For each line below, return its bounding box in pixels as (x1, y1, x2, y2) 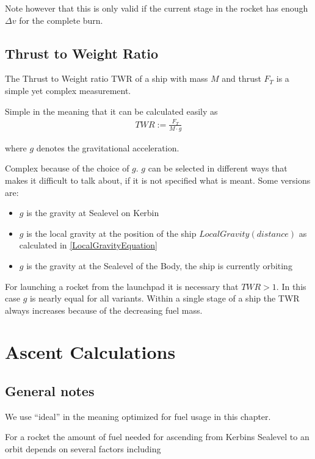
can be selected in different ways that (148, 162, 288, 175)
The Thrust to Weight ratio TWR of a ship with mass (5, 72, 208, 85)
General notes (5, 381, 95, 400)
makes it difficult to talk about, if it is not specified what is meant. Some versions (5, 173, 311, 186)
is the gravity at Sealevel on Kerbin (26, 206, 159, 219)
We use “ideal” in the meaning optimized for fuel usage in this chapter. (5, 410, 271, 422)
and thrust (222, 72, 261, 85)
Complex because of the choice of (5, 162, 129, 175)
